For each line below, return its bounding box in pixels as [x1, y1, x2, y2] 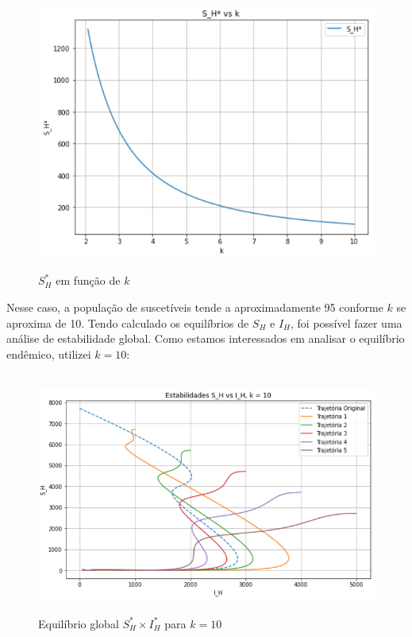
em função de [56, 272, 121, 289]
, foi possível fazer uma [290, 314, 402, 331]
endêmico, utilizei [6, 345, 91, 362]
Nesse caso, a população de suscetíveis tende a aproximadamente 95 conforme [6, 299, 383, 316]
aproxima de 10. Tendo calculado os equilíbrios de [6, 314, 249, 331]
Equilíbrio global [38, 615, 119, 631]
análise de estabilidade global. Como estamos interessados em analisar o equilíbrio [6, 330, 405, 347]
